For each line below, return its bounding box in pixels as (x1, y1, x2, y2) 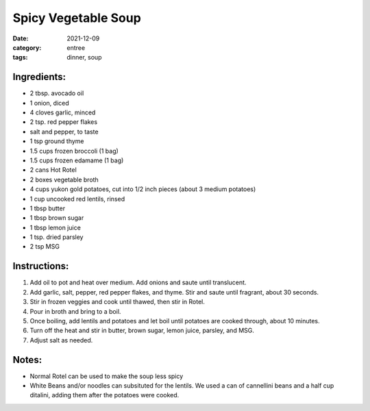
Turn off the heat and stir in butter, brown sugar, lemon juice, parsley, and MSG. (29, 326, 255, 335)
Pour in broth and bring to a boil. (29, 307, 121, 315)
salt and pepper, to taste (29, 127, 99, 136)
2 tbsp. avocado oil (29, 89, 84, 97)
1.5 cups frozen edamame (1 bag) (29, 156, 124, 164)
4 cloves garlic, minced (29, 108, 96, 116)
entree (66, 43, 86, 51)
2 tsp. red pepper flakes (29, 118, 98, 126)
